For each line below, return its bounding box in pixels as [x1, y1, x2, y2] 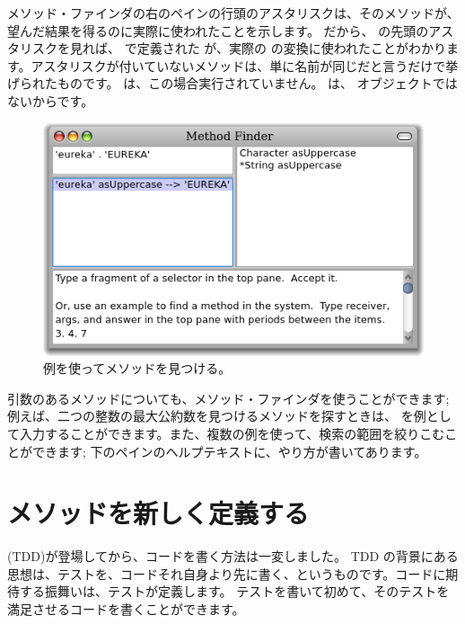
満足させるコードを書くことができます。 [7, 600, 245, 619]
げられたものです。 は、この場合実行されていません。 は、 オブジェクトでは [7, 74, 458, 93]
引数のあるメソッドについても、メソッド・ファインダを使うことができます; [7, 388, 450, 407]
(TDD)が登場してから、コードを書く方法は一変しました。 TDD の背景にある [7, 547, 459, 566]
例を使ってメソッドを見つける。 [43, 359, 232, 378]
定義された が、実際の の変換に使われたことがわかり [136, 39, 447, 58]
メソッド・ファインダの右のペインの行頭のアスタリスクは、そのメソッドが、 [7, 4, 460, 22]
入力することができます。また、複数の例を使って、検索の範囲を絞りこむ [19, 423, 445, 442]
